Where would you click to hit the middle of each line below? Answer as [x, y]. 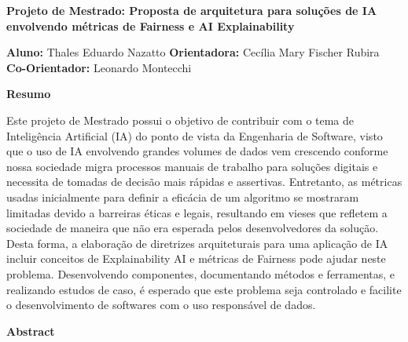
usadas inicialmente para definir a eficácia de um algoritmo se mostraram [183, 196]
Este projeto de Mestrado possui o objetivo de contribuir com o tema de [180, 120]
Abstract [31, 331]
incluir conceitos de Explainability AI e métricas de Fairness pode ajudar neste [196, 258]
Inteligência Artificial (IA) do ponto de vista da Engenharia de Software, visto [195, 135]
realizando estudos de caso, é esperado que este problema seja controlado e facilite [204, 289]
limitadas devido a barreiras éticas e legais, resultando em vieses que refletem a [197, 212]
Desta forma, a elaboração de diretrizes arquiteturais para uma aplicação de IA [197, 243]
